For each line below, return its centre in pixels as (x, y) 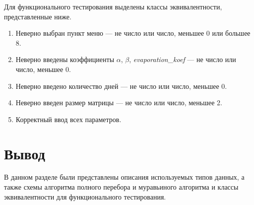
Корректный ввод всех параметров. (68, 119)
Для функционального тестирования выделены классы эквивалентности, (113, 6)
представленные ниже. (38, 16)
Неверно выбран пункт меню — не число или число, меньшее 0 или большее (133, 33)
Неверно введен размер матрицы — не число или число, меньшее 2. (119, 102)
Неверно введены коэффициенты (65, 59)
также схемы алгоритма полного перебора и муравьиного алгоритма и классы (121, 187)
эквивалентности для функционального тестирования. (85, 196)
